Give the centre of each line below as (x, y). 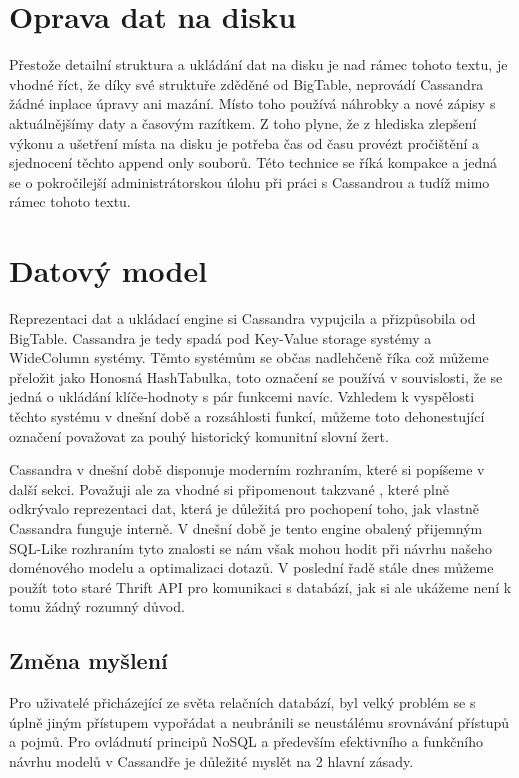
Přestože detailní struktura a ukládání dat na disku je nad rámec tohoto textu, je (258, 64)
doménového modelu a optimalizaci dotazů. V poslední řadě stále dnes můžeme (251, 567)
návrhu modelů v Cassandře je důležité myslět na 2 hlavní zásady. (211, 760)
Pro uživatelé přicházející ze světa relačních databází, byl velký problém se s (242, 702)
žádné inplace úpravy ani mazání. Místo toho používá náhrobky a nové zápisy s (252, 103)
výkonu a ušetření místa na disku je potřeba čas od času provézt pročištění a (244, 142)
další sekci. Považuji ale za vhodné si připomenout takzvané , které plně (229, 488)
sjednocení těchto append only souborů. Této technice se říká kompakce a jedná (253, 162)
